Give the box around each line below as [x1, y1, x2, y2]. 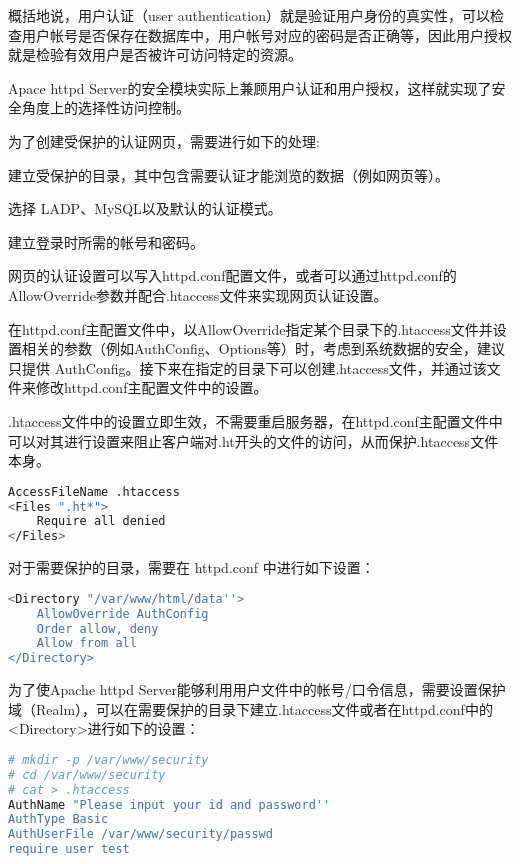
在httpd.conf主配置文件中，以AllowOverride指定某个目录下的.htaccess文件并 [8, 318, 493, 339]
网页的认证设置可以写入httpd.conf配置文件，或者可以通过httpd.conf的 [8, 265, 457, 286]
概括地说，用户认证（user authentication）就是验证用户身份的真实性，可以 [8, 5, 490, 25]
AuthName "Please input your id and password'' [8, 797, 331, 812]
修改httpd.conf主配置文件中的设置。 [35, 377, 268, 398]
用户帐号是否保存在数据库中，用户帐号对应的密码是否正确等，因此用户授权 [21, 24, 512, 45]
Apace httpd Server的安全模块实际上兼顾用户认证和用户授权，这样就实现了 [8, 77, 492, 98]
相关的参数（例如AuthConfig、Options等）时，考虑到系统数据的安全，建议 [21, 338, 506, 359]
